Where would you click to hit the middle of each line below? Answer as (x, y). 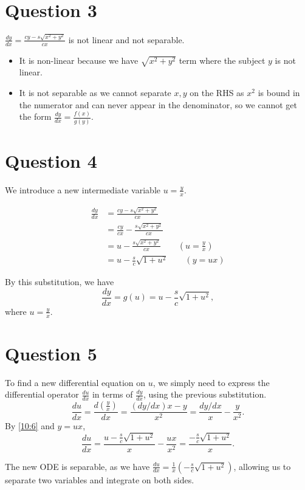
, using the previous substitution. (205, 394)
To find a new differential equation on (75, 382)
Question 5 (51, 353)
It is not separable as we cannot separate (95, 92)
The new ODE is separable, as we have (77, 466)
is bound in (279, 92)
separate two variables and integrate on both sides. (100, 479)
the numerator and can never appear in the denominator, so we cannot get (158, 104)
